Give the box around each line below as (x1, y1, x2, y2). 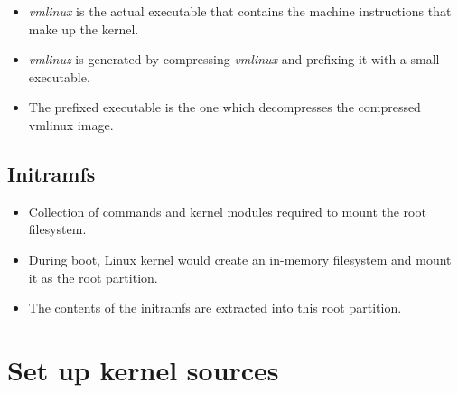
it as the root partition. (28, 267, 158, 286)
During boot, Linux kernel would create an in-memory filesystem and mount (28, 249, 452, 268)
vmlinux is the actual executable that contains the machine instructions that (28, 2, 452, 20)
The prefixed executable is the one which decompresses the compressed (28, 98, 421, 117)
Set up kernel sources (7, 351, 279, 388)
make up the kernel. (28, 19, 139, 38)
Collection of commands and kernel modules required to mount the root (28, 201, 426, 220)
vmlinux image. (28, 115, 114, 134)
